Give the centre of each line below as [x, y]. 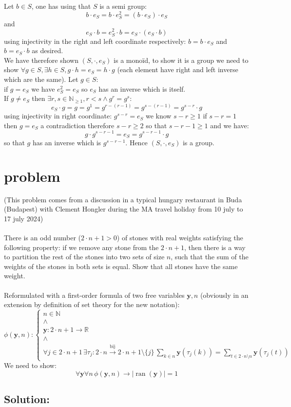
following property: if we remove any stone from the [81, 247]
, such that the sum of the [210, 257]
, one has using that [61, 6]
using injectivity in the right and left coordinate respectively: [95, 41]
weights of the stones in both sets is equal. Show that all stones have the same [121, 266]
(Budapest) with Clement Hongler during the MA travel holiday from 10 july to [124, 209]
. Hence [136, 142]
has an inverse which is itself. [142, 88]
